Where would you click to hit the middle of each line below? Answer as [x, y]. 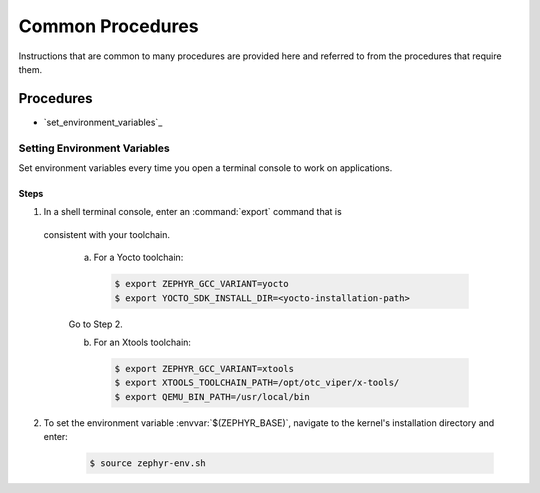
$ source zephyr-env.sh [148, 463]
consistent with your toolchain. [106, 234]
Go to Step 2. [96, 324]
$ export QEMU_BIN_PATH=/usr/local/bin [212, 396]
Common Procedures [108, 26]
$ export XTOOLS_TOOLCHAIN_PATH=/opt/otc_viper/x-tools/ [257, 383]
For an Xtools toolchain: [142, 342]
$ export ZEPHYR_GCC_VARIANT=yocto [201, 284]
